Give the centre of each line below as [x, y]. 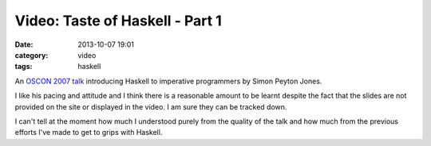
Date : [24, 44]
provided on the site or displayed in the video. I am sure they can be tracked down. [151, 106]
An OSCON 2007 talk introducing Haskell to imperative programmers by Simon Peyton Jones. [168, 81]
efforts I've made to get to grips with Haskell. [89, 133]
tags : [24, 67]
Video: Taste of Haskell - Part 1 [119, 21]
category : [32, 55]
